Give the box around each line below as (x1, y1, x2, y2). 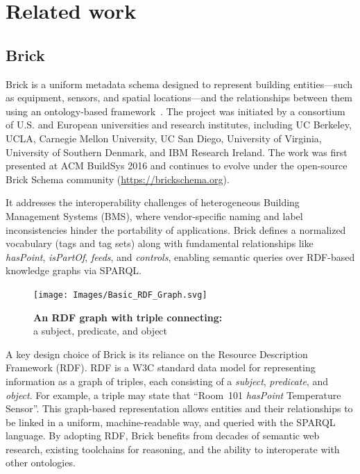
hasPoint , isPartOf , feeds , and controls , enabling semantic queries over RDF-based (6, 249, 355, 264)
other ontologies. (6, 455, 76, 470)
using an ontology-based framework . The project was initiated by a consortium (6, 103, 345, 118)
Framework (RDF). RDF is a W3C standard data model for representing (6, 360, 316, 375)
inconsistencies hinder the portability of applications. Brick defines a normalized (6, 222, 346, 237)
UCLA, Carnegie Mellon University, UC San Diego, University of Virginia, (6, 130, 322, 145)
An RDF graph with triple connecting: (33, 310, 223, 324)
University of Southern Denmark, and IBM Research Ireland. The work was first (6, 144, 348, 159)
